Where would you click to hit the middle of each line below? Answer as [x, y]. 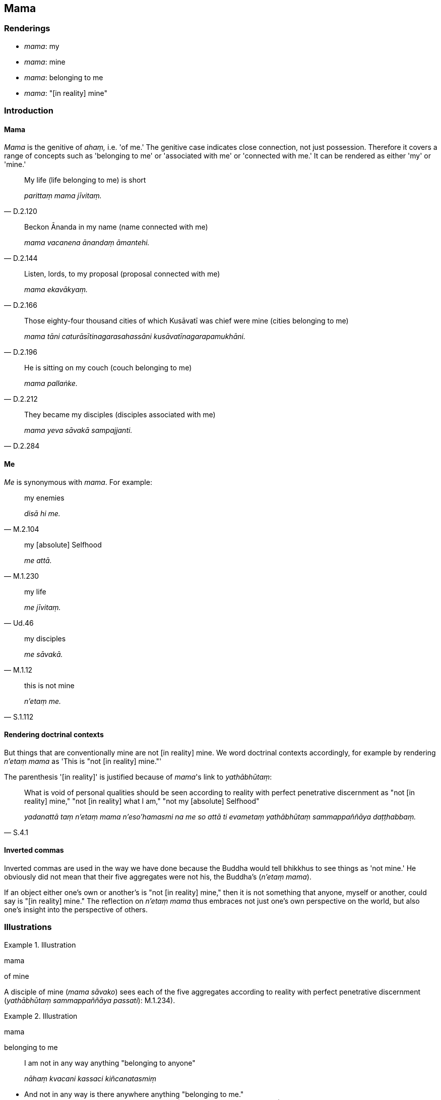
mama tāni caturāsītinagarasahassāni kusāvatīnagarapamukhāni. [135, 337]
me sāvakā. [44, 654]
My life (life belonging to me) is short [85, 180]
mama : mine [45, 62]
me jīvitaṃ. [43, 607]
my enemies [44, 498]
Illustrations [28, 927]
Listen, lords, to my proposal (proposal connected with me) [122, 274]
